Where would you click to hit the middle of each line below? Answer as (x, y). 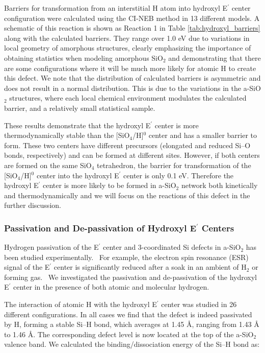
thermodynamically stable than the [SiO (67, 135)
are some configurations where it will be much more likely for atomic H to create (130, 68)
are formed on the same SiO (48, 165)
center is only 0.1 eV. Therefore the (179, 175)
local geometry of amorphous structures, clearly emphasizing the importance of (128, 48)
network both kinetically (219, 185)
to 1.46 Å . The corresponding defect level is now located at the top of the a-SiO (129, 334)
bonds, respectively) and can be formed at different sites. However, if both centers (132, 155)
